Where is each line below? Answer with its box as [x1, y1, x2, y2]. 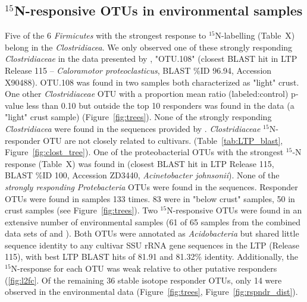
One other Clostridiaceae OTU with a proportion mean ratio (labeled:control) [5, 87, 289, 100]
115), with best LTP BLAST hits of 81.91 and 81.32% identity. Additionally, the [5, 250, 298, 263]
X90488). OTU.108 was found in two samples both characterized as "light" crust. [5, 75, 299, 88]
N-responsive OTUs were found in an [167, 204, 302, 216]
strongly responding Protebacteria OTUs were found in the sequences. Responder [5, 180, 298, 193]
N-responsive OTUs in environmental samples [14, 1, 303, 20]
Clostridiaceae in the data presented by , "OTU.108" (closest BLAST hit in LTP [5, 52, 297, 65]
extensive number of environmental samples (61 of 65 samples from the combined [5, 215, 301, 228]
